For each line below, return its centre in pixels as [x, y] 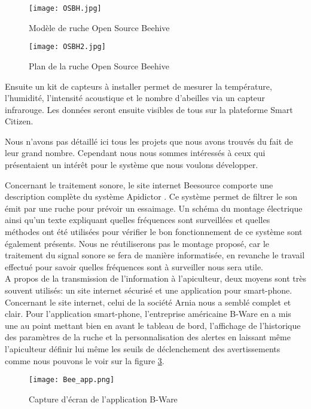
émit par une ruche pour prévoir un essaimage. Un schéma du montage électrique [154, 208]
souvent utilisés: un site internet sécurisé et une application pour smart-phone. [149, 290]
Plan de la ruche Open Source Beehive [99, 65]
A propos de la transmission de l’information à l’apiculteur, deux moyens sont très [155, 278]
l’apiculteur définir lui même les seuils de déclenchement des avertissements [143, 348]
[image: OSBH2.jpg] [67, 47]
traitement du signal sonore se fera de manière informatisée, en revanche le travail [155, 255]
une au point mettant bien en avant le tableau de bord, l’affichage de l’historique [153, 325]
